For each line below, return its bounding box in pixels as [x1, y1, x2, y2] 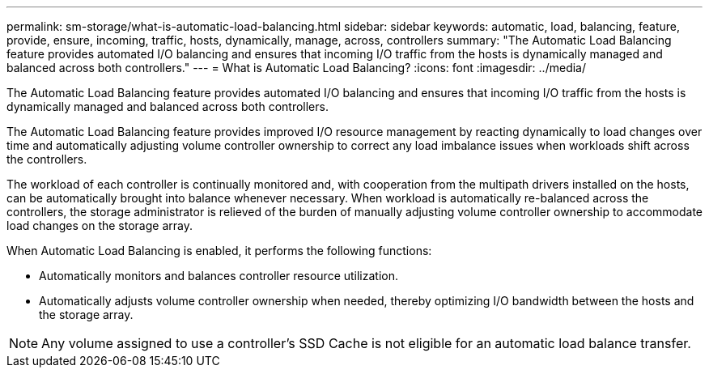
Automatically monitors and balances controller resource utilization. [39, 269, 399, 283]
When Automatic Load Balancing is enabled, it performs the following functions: [6, 244, 432, 257]
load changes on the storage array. [6, 219, 193, 232]
